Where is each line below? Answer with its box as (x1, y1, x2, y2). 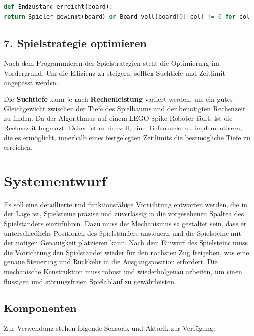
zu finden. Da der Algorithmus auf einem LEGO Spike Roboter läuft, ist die (4, 113, 233, 123)
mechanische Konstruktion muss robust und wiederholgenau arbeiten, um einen (4, 266, 242, 277)
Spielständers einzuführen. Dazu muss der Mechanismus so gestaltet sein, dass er (4, 218, 247, 229)
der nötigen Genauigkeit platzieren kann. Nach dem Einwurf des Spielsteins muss (4, 237, 248, 248)
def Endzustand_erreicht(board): (4, 3, 113, 10)
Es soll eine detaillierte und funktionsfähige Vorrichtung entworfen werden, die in (4, 199, 248, 209)
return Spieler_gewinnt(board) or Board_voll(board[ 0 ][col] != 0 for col (4, 13, 250, 20)
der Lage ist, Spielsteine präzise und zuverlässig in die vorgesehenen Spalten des (4, 208, 244, 219)
